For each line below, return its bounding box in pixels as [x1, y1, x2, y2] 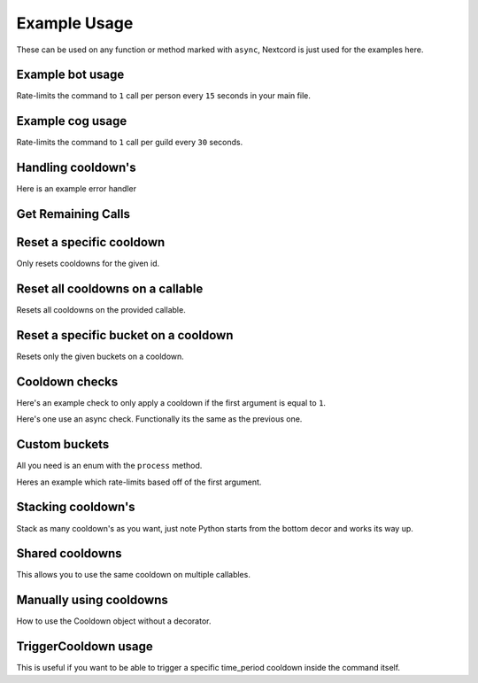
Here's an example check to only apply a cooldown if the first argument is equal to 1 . [16, 397, 327, 407]
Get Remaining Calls [16, 206, 130, 221]
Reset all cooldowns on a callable [16, 282, 204, 296]
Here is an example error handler [16, 183, 137, 194]
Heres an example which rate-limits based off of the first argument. [16, 477, 262, 487]
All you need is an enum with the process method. [16, 461, 203, 471]
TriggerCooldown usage [16, 639, 154, 655]
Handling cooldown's [16, 160, 136, 175]
